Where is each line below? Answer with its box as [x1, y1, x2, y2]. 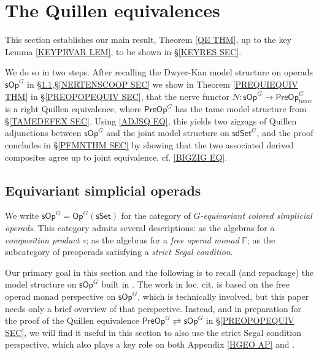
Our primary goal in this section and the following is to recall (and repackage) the [5, 265, 314, 278]
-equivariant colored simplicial [200, 209, 312, 222]
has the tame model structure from [175, 102, 307, 115]
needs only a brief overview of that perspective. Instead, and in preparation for [5, 302, 302, 315]
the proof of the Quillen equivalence [5, 314, 140, 327]
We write [5, 209, 39, 222]
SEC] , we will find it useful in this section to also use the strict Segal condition [5, 326, 301, 338]
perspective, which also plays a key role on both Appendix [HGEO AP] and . [5, 338, 295, 351]
